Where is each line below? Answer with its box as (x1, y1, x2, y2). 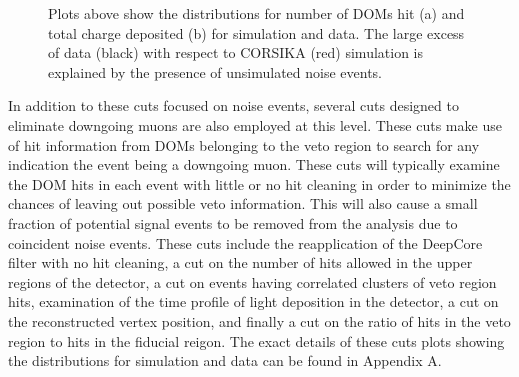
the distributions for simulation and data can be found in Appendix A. (8, 350, 442, 371)
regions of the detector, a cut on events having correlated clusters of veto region (8, 271, 497, 292)
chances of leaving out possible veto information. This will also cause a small (8, 193, 478, 214)
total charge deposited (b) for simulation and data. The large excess (48, 22, 465, 43)
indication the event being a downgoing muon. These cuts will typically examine (8, 154, 500, 175)
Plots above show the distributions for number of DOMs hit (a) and (48, 3, 465, 23)
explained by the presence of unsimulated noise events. (48, 61, 382, 82)
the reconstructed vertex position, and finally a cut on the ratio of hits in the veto (8, 310, 511, 331)
